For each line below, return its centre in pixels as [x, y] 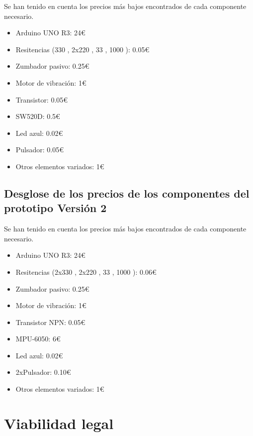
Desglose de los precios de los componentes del [127, 193]
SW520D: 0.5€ [38, 116]
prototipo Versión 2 [55, 208]
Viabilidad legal [59, 423]
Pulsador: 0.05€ [40, 150]
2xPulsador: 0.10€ [43, 372]
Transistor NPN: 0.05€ [50, 322]
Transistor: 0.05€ [42, 99]
